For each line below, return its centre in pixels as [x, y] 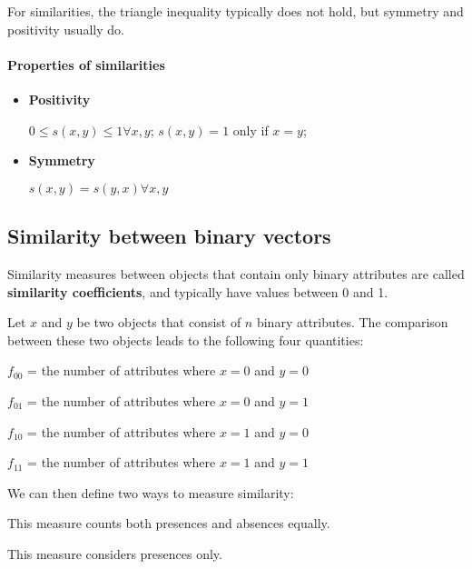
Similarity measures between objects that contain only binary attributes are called [236, 273]
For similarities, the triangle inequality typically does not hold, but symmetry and [236, 11]
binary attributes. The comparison [352, 322]
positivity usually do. [66, 29]
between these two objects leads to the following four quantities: [186, 339]
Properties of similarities [86, 64]
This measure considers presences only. [115, 553]
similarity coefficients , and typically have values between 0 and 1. [198, 291]
